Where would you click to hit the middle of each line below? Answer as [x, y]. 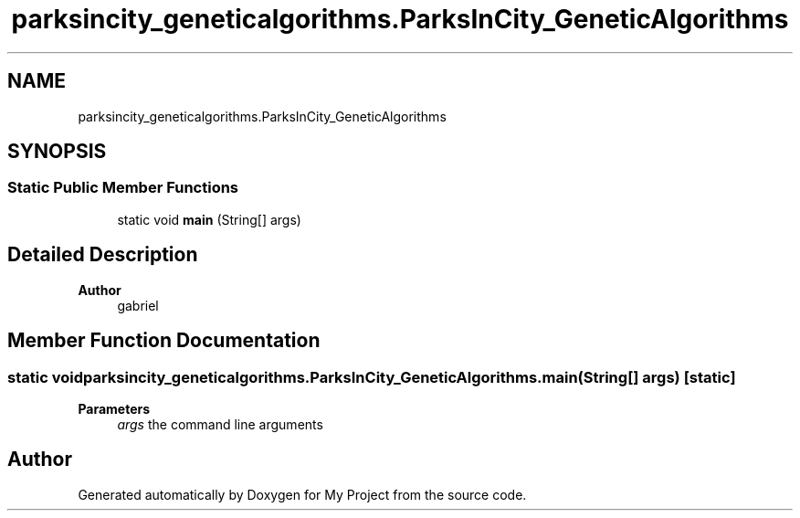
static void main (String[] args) [209, 219]
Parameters [114, 408]
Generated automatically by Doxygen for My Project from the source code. [302, 494]
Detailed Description [103, 255]
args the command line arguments [220, 424]
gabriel [138, 305]
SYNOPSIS [57, 152]
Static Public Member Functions [123, 188]
